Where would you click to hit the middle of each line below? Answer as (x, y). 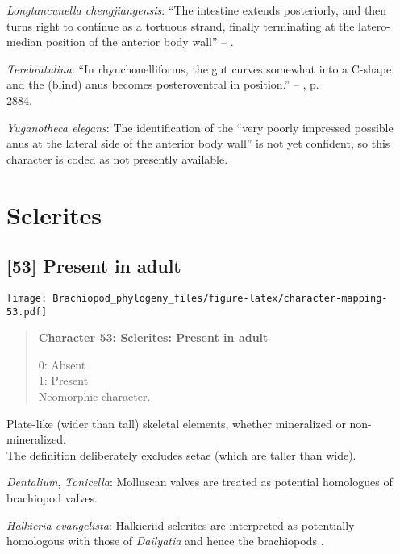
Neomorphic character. (94, 396)
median (25, 42)
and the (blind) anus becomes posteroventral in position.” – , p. (163, 84)
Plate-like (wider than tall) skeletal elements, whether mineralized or (176, 423)
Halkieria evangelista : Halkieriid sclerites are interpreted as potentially (181, 525)
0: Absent (62, 364)
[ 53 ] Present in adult (94, 266)
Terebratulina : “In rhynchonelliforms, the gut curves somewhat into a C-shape (199, 68)
